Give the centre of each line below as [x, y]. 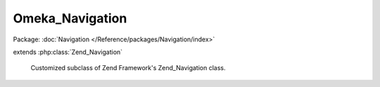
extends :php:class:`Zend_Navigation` [68, 52]
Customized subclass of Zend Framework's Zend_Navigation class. [128, 68]
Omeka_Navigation [70, 18]
